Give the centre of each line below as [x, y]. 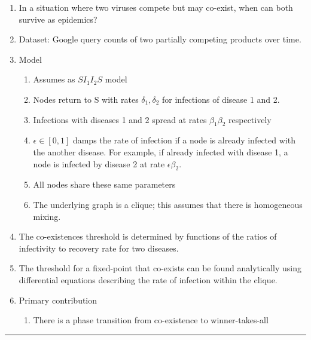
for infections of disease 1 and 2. [221, 99]
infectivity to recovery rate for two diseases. [99, 248]
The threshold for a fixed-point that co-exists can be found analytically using [160, 268]
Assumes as [54, 79]
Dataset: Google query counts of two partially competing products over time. [160, 39]
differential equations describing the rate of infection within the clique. [148, 279]
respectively [250, 119]
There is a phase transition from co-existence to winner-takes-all [151, 320]
